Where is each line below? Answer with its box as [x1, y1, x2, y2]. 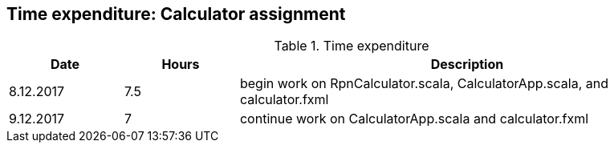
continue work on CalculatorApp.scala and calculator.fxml [239, 111, 589, 127]
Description [430, 56, 504, 73]
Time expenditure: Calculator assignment [6, 4, 346, 24]
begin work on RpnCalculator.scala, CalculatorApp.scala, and [239, 75, 609, 92]
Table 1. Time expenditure [274, 38, 429, 54]
